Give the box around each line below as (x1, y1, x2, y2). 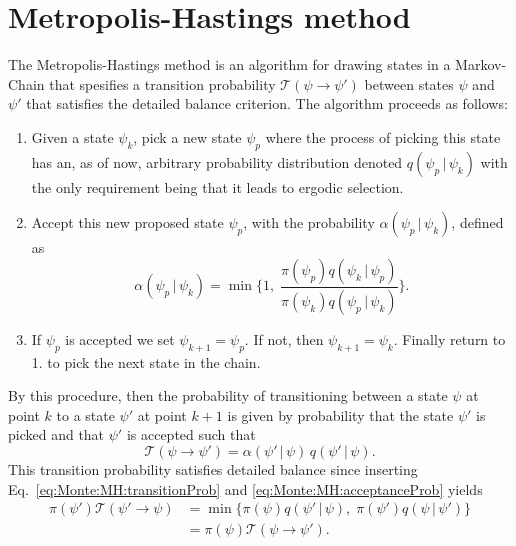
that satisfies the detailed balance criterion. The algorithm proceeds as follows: (26, 93, 508, 114)
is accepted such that (126, 424, 256, 445)
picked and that (8, 424, 105, 445)
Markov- (455, 54, 507, 75)
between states (364, 73, 454, 94)
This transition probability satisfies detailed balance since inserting (8, 458, 418, 479)
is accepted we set (65, 328, 175, 349)
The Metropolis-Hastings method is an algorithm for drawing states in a (8, 54, 451, 75)
